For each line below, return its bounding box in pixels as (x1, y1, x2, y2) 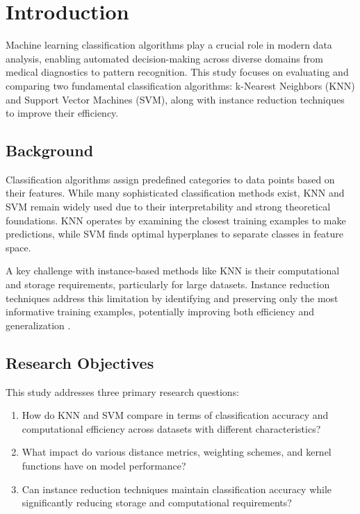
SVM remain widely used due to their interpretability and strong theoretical (6, 199, 331, 214)
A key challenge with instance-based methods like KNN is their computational (6, 263, 340, 278)
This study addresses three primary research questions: (6, 384, 240, 399)
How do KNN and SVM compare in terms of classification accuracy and (22, 408, 329, 422)
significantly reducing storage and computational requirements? (22, 495, 292, 510)
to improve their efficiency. (6, 106, 119, 120)
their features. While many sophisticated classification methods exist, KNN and (6, 185, 345, 200)
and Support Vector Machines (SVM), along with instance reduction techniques (6, 92, 345, 106)
